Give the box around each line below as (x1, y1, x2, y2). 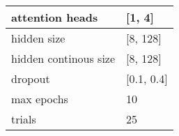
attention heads (11, 9, 98, 25)
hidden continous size (11, 50, 116, 66)
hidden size (11, 30, 65, 46)
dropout (11, 70, 50, 86)
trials (11, 111, 36, 127)
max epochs (11, 91, 68, 107)
